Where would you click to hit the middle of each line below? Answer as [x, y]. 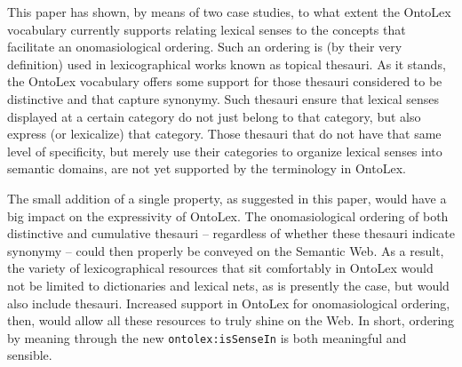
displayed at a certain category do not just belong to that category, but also [214, 116]
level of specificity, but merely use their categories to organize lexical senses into [225, 151]
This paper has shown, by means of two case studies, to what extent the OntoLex [229, 12]
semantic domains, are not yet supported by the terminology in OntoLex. [207, 168]
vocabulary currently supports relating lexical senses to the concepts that [207, 29]
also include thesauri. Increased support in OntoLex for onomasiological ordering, [229, 303]
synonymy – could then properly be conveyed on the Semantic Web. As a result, [226, 250]
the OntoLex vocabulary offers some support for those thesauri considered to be [225, 81]
